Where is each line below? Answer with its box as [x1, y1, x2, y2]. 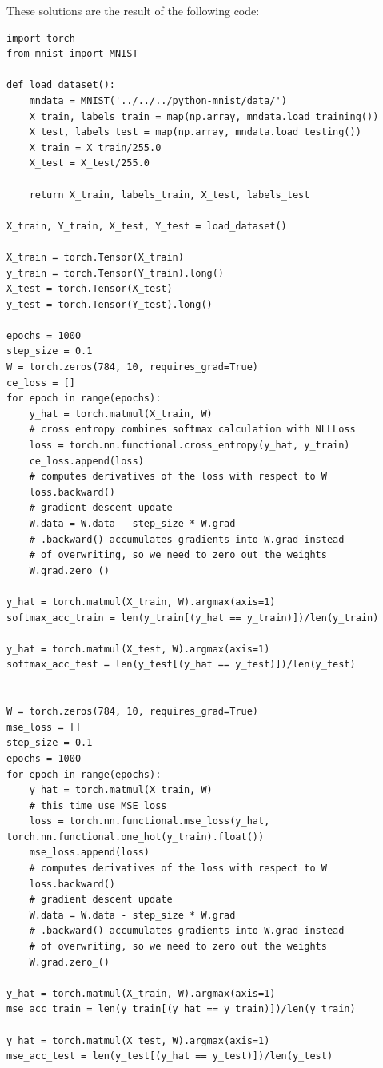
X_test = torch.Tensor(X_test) [6, 283, 173, 295]
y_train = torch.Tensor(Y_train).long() [6, 267, 225, 279]
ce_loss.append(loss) [29, 455, 144, 467]
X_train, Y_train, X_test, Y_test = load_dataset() [6, 220, 287, 232]
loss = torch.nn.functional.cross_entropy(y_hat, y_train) [29, 440, 350, 452]
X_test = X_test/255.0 [29, 157, 150, 169]
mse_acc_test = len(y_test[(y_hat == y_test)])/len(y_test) [6, 1050, 333, 1062]
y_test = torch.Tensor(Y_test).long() [6, 298, 213, 310]
